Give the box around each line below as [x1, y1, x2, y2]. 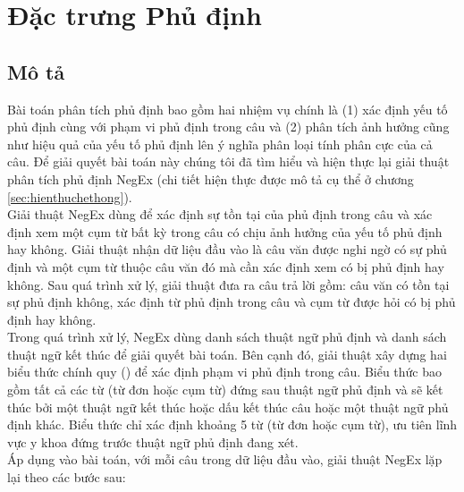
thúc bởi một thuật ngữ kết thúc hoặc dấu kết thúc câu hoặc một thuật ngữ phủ [7, 397, 449, 416]
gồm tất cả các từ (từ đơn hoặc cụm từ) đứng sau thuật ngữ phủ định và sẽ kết [7, 380, 443, 399]
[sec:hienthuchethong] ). [7, 187, 132, 206]
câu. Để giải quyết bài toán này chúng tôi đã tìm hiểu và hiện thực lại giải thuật [7, 152, 450, 171]
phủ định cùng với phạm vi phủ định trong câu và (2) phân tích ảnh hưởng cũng [7, 117, 450, 136]
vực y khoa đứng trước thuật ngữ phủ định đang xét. [7, 432, 299, 451]
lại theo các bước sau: [7, 468, 126, 487]
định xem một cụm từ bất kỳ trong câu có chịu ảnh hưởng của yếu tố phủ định [7, 222, 443, 241]
